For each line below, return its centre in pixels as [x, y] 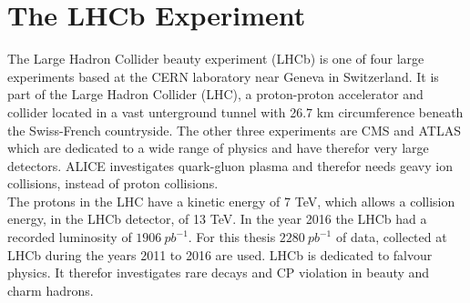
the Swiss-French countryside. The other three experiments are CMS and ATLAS [234, 130]
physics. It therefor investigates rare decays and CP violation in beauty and [219, 273]
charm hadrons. [51, 290]
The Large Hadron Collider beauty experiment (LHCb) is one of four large [216, 59]
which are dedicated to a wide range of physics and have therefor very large [218, 148]
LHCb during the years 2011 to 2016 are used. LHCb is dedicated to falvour [220, 254]
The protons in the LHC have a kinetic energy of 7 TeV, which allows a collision [231, 201]
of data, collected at [391, 237]
